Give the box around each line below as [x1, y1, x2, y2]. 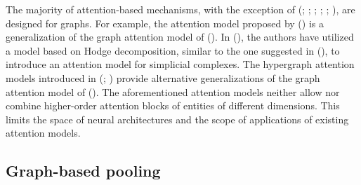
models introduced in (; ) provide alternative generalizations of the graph [6, 70, 320, 85]
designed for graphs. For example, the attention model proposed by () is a [6, 15, 324, 30]
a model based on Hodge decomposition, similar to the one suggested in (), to [6, 43, 340, 57]
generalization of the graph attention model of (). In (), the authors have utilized [6, 29, 354, 44]
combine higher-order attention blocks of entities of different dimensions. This [6, 98, 340, 113]
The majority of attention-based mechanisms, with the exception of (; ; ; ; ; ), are [6, 2, 355, 16]
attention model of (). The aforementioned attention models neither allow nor [6, 84, 340, 99]
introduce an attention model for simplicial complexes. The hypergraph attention [6, 57, 355, 71]
